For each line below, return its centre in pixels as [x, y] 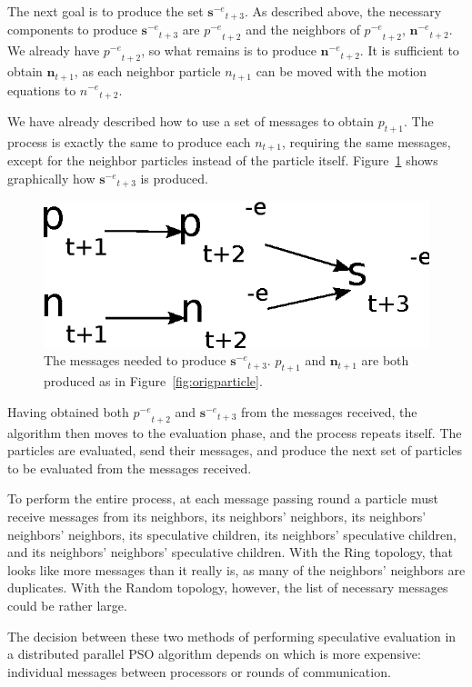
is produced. [174, 178]
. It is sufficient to [409, 50]
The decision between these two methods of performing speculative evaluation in [232, 636]
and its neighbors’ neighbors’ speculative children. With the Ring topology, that [230, 552]
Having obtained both [68, 411]
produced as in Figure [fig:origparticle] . [153, 381]
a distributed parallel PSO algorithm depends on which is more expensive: [214, 654]
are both [385, 360]
